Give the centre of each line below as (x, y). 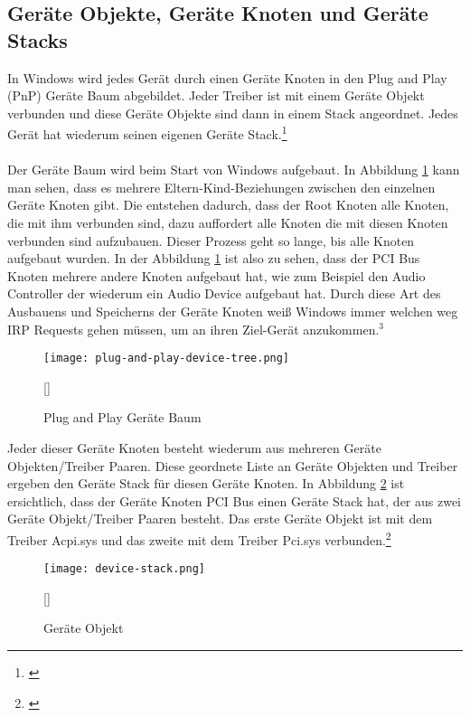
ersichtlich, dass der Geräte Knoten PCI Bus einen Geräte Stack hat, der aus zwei (234, 500)
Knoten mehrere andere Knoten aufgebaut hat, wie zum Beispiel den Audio (216, 275)
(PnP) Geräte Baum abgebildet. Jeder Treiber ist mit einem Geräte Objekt (216, 95)
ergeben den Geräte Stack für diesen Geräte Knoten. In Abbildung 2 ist (206, 483)
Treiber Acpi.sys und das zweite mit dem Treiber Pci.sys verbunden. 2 (199, 538)
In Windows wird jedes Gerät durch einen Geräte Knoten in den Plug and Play (227, 77)
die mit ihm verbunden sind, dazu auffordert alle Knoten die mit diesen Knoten (228, 222)
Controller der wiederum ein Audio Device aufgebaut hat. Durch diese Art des (224, 293)
